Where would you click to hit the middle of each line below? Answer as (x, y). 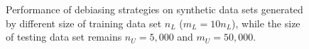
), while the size (266, 23)
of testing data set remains (64, 37)
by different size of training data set (84, 23)
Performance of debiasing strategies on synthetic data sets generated (154, 9)
